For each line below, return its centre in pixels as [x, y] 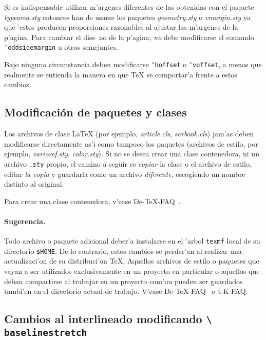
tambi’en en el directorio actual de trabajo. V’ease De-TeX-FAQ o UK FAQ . [126, 291]
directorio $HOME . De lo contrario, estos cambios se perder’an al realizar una [123, 251]
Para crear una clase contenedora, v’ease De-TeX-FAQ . [92, 201]
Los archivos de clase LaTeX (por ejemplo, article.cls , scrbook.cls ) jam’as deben [129, 134]
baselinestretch [46, 333]
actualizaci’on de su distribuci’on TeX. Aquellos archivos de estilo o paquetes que [132, 261]
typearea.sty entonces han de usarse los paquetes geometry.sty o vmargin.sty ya [127, 17]
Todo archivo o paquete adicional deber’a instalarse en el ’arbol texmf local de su [132, 241]
